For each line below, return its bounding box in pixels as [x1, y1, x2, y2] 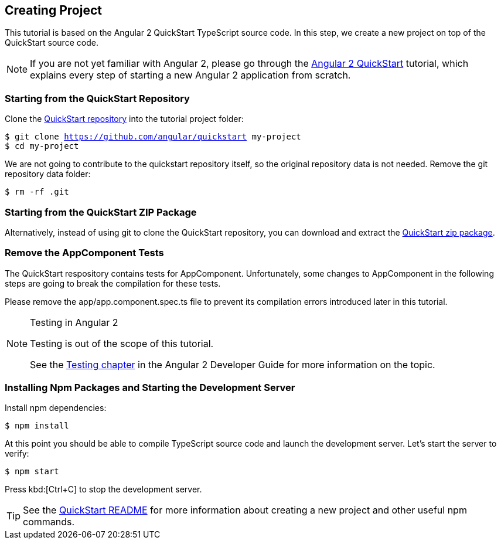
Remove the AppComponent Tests [5, 247, 164, 259]
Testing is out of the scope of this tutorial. [30, 337, 214, 349]
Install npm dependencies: [5, 403, 107, 413]
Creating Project [5, 3, 102, 18]
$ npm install [5, 421, 69, 431]
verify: [5, 448, 29, 459]
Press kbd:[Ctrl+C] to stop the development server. [5, 484, 202, 495]
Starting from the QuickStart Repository [5, 92, 190, 104]
